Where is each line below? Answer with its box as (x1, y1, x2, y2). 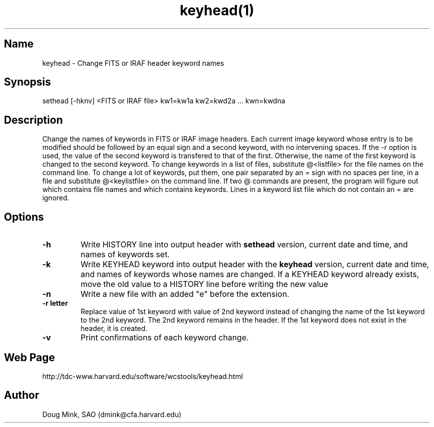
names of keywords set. (80, 249, 170, 260)
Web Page (4, 351, 55, 364)
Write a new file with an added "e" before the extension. (80, 289, 289, 299)
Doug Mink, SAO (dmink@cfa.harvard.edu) (42, 410, 182, 419)
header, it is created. (80, 324, 148, 333)
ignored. (42, 193, 69, 202)
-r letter (42, 299, 68, 308)
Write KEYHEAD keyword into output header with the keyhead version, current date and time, (80, 259, 430, 270)
